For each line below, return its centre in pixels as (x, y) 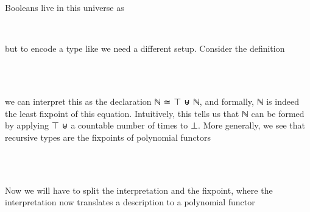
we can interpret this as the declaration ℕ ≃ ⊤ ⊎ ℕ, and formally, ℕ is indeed (152, 101)
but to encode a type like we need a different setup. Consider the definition (145, 48)
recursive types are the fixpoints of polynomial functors (108, 137)
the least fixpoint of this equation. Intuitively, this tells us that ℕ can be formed (155, 113)
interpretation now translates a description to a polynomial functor (130, 202)
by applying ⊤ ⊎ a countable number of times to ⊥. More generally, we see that (155, 125)
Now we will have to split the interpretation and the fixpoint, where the (139, 190)
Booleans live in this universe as (65, 7)
